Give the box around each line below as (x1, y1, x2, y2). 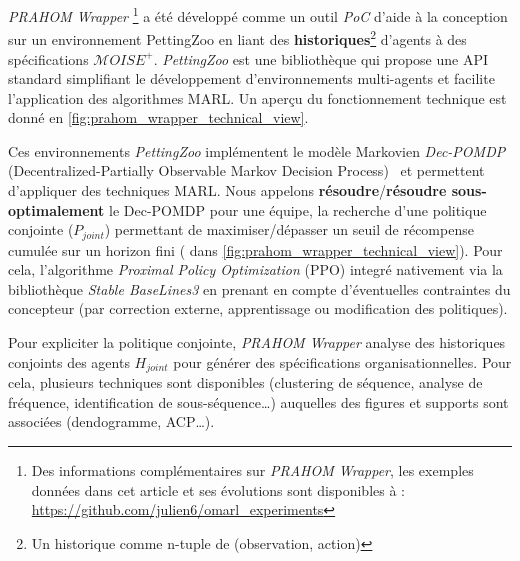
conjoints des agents (8, 351, 130, 372)
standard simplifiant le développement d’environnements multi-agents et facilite (8, 68, 495, 89)
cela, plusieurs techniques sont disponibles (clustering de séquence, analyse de (8, 372, 483, 393)
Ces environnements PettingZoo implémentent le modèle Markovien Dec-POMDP (8, 140, 506, 161)
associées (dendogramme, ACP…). (8, 411, 215, 432)
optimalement (8, 199, 105, 220)
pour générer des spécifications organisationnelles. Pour (173, 351, 512, 372)
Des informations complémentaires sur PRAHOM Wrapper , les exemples (31, 459, 474, 480)
